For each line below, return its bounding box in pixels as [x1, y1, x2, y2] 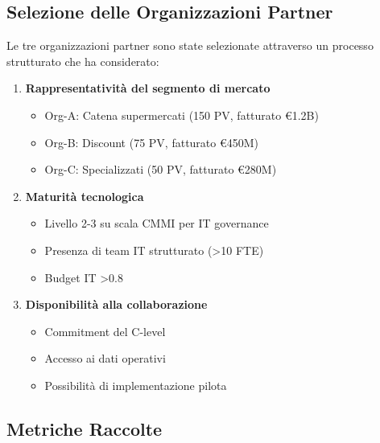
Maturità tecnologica [25, 187, 144, 204]
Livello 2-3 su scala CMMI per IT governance [44, 215, 269, 232]
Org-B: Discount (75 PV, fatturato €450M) [44, 133, 259, 150]
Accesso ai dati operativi [44, 350, 166, 367]
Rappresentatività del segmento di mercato [25, 80, 271, 96]
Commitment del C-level [44, 322, 166, 339]
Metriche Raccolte [6, 416, 163, 441]
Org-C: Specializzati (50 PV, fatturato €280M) [44, 161, 277, 178]
